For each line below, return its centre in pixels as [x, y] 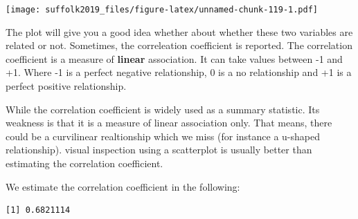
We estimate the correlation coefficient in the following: [123, 186]
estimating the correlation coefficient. [84, 163]
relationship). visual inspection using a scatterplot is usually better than [159, 150]
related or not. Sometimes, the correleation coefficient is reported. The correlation [179, 45]
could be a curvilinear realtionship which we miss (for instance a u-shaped [163, 136]
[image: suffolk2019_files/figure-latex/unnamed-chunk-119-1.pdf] [162, 10]
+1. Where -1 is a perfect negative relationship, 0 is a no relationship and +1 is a [179, 72]
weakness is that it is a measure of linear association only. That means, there [169, 123]
